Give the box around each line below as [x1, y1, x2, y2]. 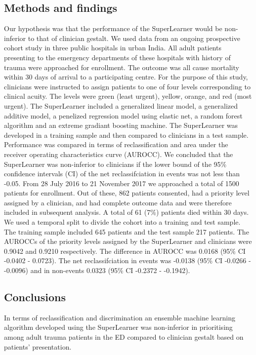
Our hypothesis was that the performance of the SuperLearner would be [4, 23, 222, 34]
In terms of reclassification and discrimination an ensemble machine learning [4, 312, 235, 322]
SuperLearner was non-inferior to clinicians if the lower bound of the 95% [4, 158, 227, 169]
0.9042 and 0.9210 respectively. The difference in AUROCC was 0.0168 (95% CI [4, 245, 246, 256]
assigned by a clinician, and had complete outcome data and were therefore [4, 197, 232, 207]
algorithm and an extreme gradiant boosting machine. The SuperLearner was [4, 120, 238, 130]
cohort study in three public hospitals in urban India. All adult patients [4, 42, 221, 53]
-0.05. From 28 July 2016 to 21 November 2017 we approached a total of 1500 [4, 178, 239, 188]
